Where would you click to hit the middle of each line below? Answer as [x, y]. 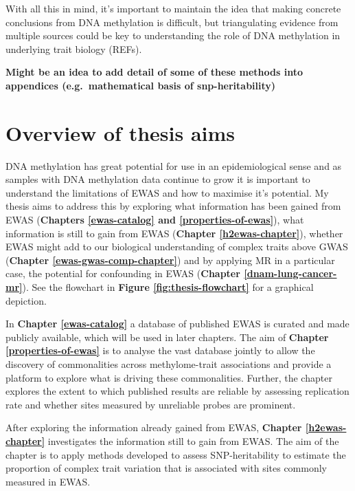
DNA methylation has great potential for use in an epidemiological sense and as [174, 165]
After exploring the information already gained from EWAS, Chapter [154, 427]
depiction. [26, 300]
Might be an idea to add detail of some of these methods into [154, 72]
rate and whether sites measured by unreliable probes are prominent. [151, 404]
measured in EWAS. [48, 481]
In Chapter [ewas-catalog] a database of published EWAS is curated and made [177, 324]
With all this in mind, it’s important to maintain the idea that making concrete [173, 8]
